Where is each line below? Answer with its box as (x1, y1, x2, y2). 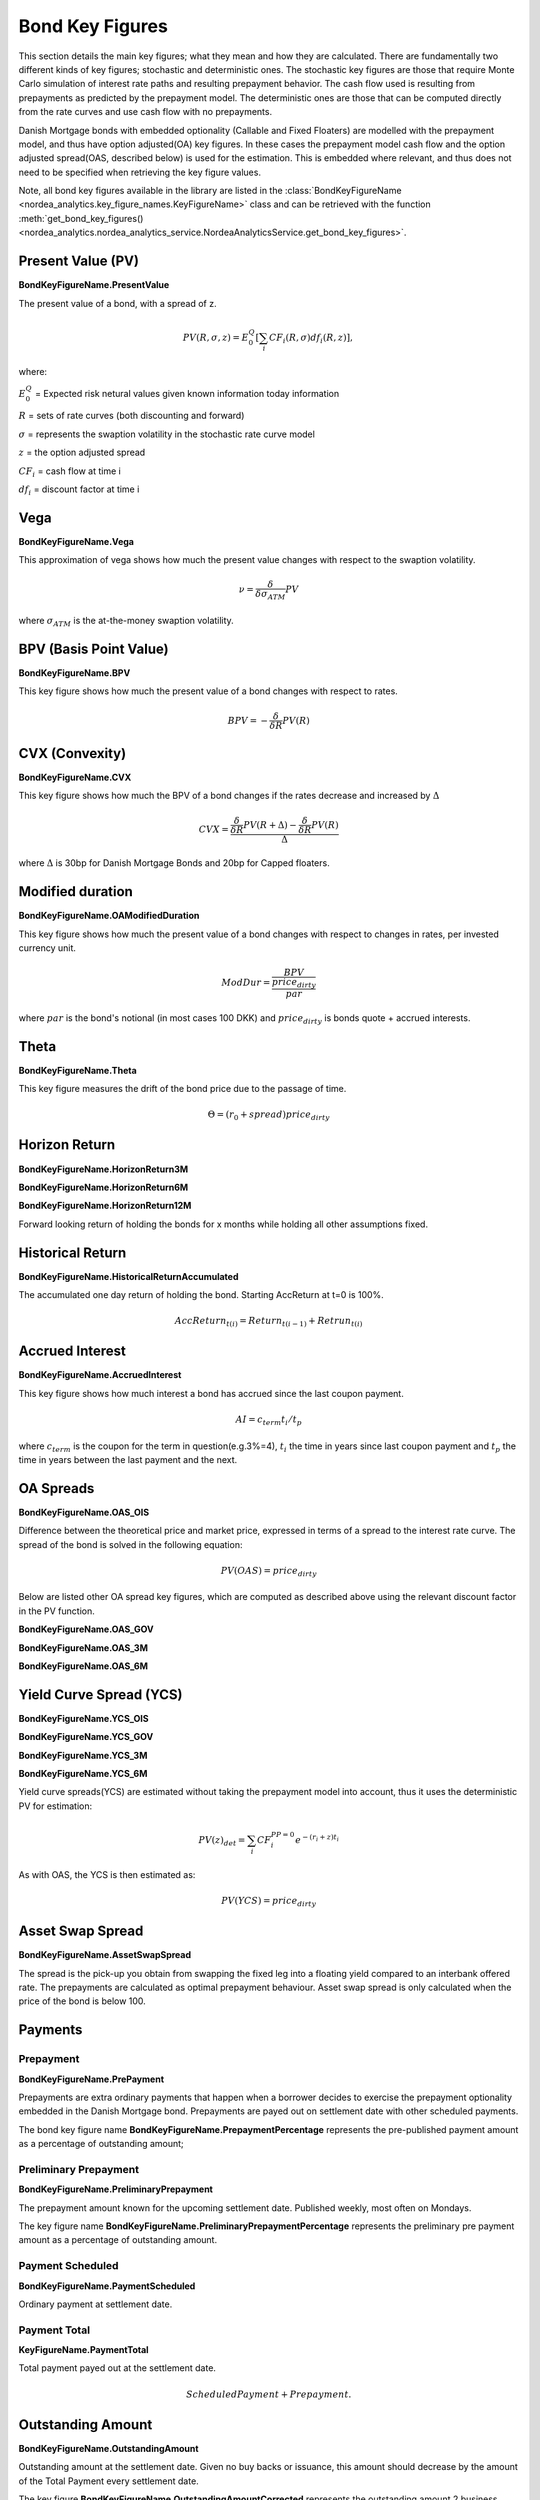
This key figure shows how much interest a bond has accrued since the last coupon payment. (18, 1387, 404, 1399)
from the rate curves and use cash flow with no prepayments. (18, 106, 273, 118)
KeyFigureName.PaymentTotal (18, 2344, 149, 2356)
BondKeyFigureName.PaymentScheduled (18, 2280, 196, 2292)
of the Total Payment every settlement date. (18, 2475, 199, 2487)
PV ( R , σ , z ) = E (182, 331, 249, 343)
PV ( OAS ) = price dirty (220, 1565, 317, 1579)
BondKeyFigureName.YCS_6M (18, 1768, 148, 1780)
